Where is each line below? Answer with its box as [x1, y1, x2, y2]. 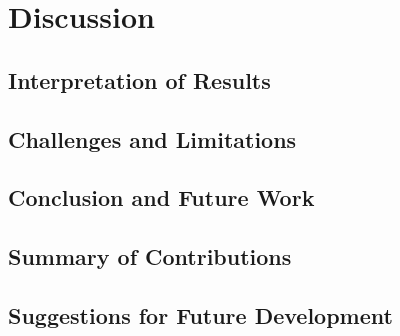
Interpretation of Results [8, 64, 271, 95]
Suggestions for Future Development [8, 299, 393, 330]
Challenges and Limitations [8, 123, 297, 154]
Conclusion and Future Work [8, 182, 315, 213]
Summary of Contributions [8, 241, 292, 272]
